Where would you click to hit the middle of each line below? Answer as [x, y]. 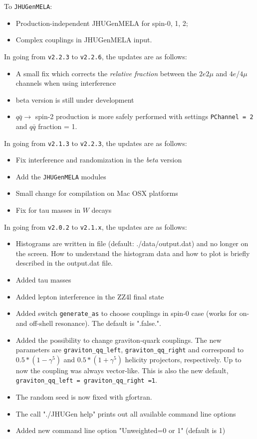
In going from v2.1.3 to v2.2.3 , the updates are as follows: [96, 143]
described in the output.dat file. [64, 263]
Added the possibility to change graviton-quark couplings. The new [119, 340]
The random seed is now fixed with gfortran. [84, 397]
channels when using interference [66, 83]
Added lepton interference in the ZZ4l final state [90, 296]
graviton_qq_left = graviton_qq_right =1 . [86, 380]
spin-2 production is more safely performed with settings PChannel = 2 [144, 116]
